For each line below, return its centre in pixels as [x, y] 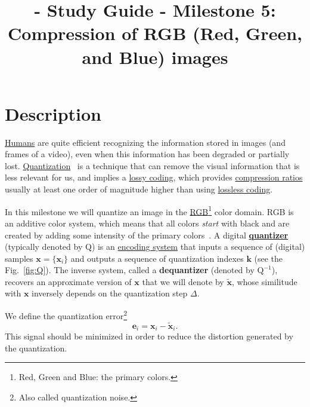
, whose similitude [264, 281]
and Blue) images [155, 56]
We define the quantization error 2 [66, 315]
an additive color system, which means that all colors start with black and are [147, 223]
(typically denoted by [44, 247]
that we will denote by [183, 281]
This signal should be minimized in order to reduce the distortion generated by [149, 336]
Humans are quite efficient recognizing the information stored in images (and [145, 142]
